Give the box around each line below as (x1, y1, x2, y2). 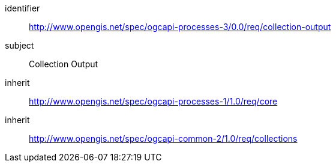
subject (5, 40, 34, 50)
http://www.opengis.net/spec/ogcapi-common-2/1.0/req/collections (29, 133, 298, 144)
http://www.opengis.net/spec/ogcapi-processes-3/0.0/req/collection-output (29, 22, 331, 32)
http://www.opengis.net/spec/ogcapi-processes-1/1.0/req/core (29, 96, 278, 106)
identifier (5, 3, 40, 13)
